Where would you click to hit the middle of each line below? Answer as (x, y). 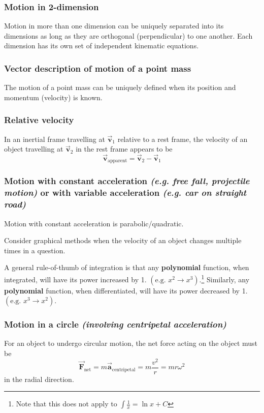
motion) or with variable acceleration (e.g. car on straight (125, 193)
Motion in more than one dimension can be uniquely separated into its (114, 26)
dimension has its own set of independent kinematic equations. (102, 46)
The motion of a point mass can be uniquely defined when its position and (120, 87)
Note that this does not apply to (67, 404)
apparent (118, 161)
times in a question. (35, 250)
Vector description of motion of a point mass (98, 68)
